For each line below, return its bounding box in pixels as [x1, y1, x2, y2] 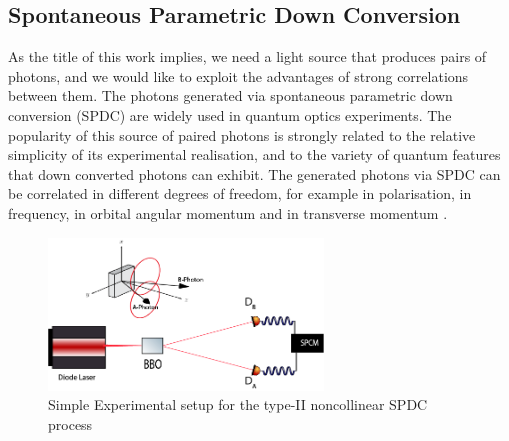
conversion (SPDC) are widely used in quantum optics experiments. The [8, 104, 452, 125]
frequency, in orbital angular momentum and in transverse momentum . [8, 202, 448, 223]
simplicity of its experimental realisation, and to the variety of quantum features [8, 144, 501, 165]
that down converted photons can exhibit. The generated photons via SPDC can [8, 163, 501, 184]
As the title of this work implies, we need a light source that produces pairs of [8, 46, 487, 67]
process [48, 413, 93, 434]
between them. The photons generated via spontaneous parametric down [8, 85, 453, 106]
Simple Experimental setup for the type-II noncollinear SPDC [48, 394, 428, 415]
